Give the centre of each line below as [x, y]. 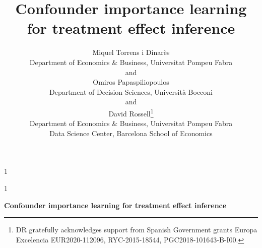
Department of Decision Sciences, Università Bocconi [131, 91]
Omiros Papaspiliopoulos [131, 82]
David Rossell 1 [131, 112]
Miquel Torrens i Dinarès [131, 52]
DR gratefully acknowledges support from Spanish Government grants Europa [137, 230]
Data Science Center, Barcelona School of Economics [131, 133]
